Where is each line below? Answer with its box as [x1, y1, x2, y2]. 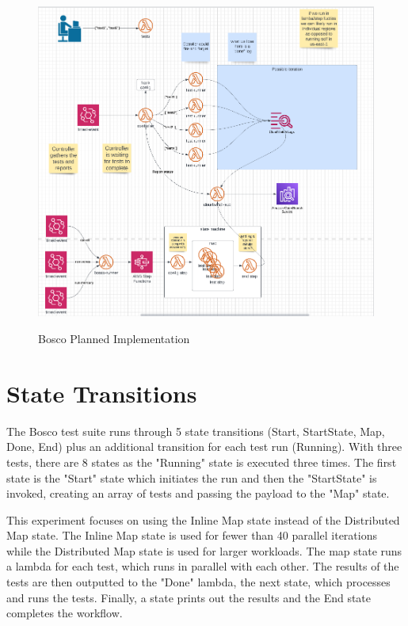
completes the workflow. [6, 605, 123, 621]
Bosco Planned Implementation [38, 330, 190, 346]
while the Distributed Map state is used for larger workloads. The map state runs [6, 542, 402, 559]
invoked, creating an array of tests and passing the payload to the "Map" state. [6, 485, 390, 502]
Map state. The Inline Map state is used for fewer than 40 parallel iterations [6, 527, 377, 544]
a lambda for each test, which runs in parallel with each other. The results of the [6, 558, 399, 574]
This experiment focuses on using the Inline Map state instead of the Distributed [6, 511, 400, 528]
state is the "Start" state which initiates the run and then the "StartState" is [6, 469, 377, 486]
